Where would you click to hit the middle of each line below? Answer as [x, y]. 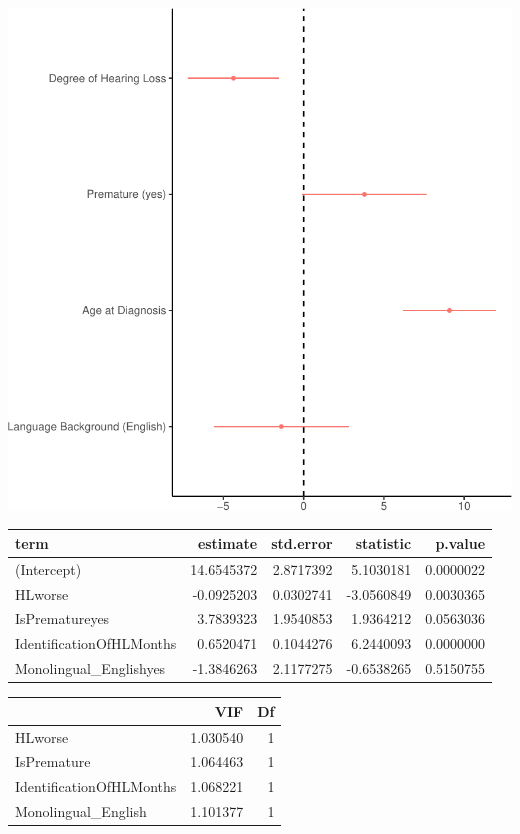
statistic [383, 542]
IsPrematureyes [62, 618]
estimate [227, 542]
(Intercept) [48, 568]
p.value [460, 542]
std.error [302, 542]
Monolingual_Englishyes [90, 668]
